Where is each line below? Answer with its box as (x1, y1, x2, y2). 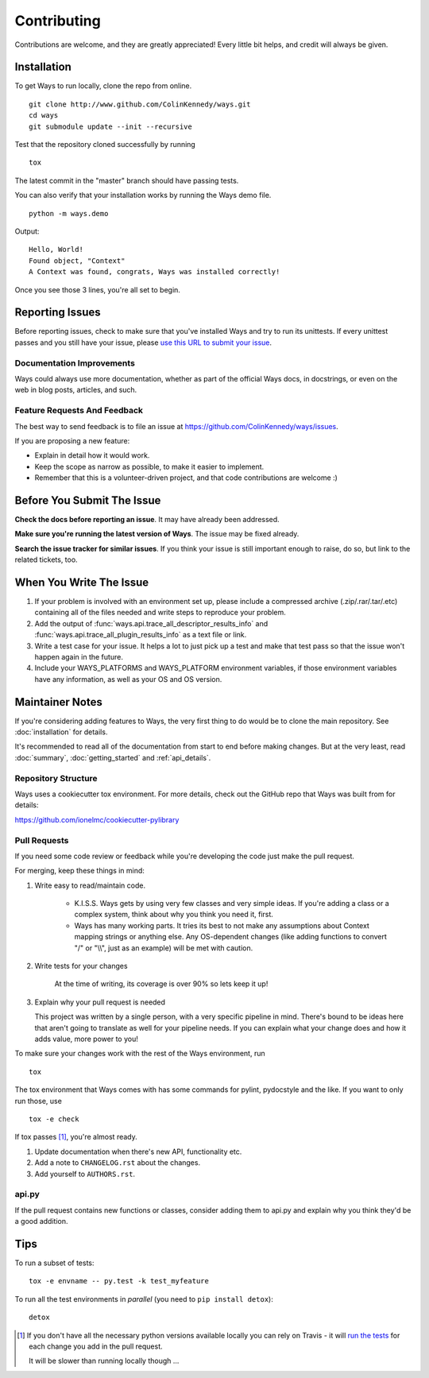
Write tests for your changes (34, 962, 128, 971)
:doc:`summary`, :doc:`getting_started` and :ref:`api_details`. (14, 753, 211, 762)
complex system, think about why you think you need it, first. (74, 910, 274, 919)
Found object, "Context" (29, 256, 126, 265)
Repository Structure (14, 772, 99, 784)
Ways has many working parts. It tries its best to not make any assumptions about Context (74, 920, 369, 930)
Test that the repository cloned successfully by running (14, 140, 196, 149)
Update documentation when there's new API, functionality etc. (34, 1147, 242, 1156)
